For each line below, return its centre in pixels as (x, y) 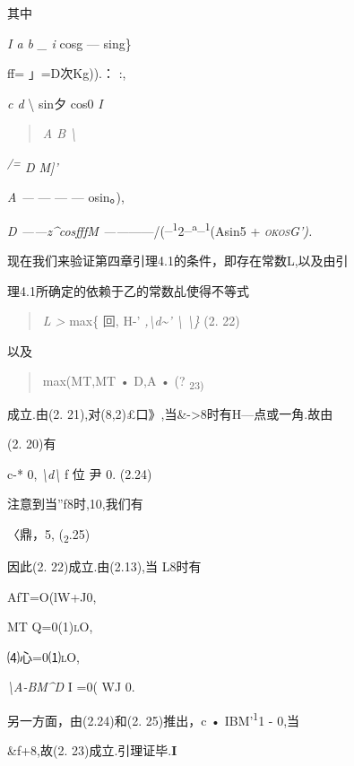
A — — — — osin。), (66, 197)
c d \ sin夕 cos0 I (55, 103)
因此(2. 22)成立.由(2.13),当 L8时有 (104, 566)
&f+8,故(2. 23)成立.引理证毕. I (92, 750)
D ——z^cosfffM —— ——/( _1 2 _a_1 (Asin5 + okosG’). (160, 229)
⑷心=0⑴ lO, (43, 656)
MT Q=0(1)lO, (50, 627)
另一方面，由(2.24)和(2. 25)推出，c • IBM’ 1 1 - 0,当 (154, 719)
